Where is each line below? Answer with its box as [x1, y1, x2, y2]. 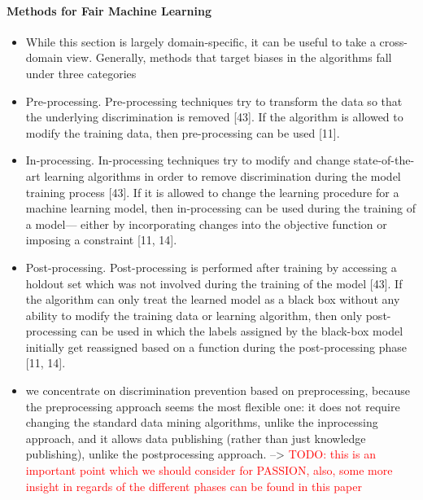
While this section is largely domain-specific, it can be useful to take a [25, 33, 376, 50]
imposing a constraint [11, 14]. [25, 231, 177, 248]
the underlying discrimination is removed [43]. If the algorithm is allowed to [25, 108, 403, 125]
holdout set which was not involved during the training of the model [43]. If [25, 274, 403, 292]
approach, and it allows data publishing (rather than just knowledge [25, 429, 366, 446]
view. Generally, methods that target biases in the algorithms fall [66, 49, 392, 66]
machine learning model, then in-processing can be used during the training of [25, 200, 416, 217]
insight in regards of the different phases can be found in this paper [25, 477, 362, 494]
